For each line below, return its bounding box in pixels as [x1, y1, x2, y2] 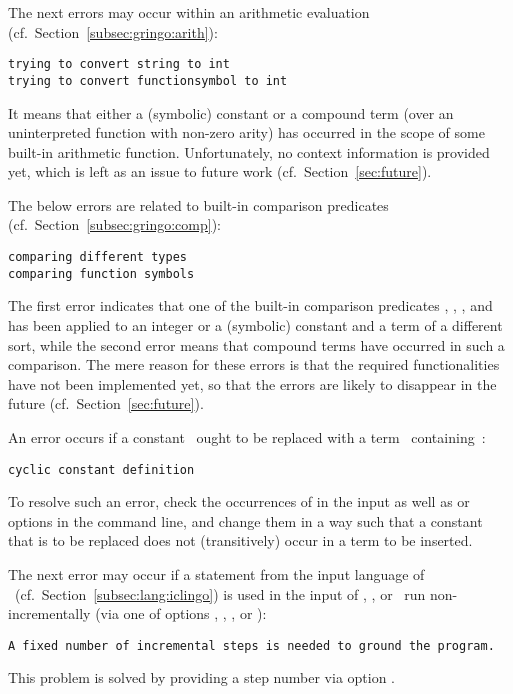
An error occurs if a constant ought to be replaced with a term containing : [8, 426, 486, 447]
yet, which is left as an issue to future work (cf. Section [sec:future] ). [8, 161, 432, 182]
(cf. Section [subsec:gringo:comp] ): [8, 214, 221, 235]
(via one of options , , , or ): [95, 603, 267, 624]
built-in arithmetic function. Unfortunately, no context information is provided [8, 141, 490, 162]
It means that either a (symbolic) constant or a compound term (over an [8, 102, 454, 123]
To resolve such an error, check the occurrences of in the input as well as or [8, 491, 470, 512]
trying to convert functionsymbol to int [8, 73, 288, 88]
